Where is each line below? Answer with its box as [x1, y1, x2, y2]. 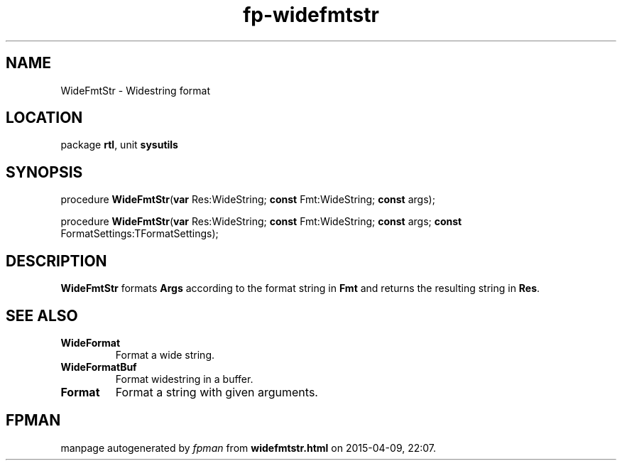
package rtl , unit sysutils [60, 139, 178, 151]
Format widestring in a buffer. [115, 372, 253, 385]
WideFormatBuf [60, 360, 137, 373]
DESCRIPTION [6, 251, 107, 270]
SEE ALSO [6, 306, 78, 325]
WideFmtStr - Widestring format [60, 84, 210, 97]
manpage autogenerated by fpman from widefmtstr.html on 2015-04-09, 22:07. [60, 441, 437, 454]
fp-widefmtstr [243, 3, 379, 27]
